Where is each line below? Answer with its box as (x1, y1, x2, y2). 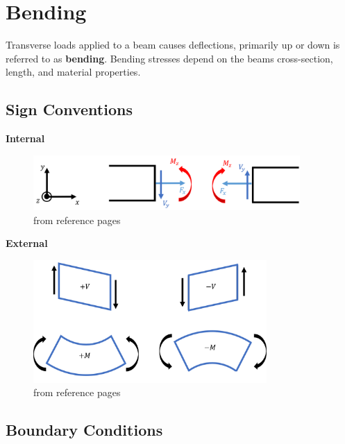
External (6, 236, 48, 250)
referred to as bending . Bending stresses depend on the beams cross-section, (6, 51, 333, 65)
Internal (6, 131, 45, 146)
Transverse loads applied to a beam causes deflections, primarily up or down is (6, 37, 340, 52)
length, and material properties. (6, 65, 141, 79)
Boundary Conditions (6, 419, 163, 441)
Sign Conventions (6, 99, 133, 120)
